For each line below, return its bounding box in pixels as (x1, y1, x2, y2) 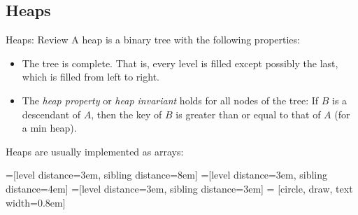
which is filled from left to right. (22, 69, 159, 84)
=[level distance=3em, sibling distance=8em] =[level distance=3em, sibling (6, 167, 328, 182)
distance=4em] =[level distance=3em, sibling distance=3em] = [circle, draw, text (6, 181, 353, 195)
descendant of (22, 106, 81, 121)
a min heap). (22, 120, 77, 135)
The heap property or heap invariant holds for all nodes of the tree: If (22, 92, 319, 107)
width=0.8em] (6, 195, 66, 209)
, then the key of (91, 106, 162, 121)
